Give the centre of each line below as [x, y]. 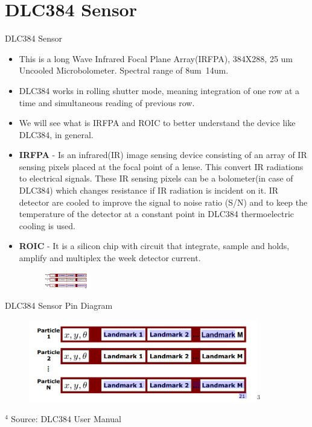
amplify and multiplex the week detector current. [110, 258]
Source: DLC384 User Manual [66, 419]
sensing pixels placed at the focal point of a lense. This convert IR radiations [161, 166]
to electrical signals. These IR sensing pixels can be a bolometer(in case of [156, 178]
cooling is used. [47, 225]
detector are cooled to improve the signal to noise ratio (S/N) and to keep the [163, 202]
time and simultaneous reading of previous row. [107, 102]
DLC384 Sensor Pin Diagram [59, 305]
